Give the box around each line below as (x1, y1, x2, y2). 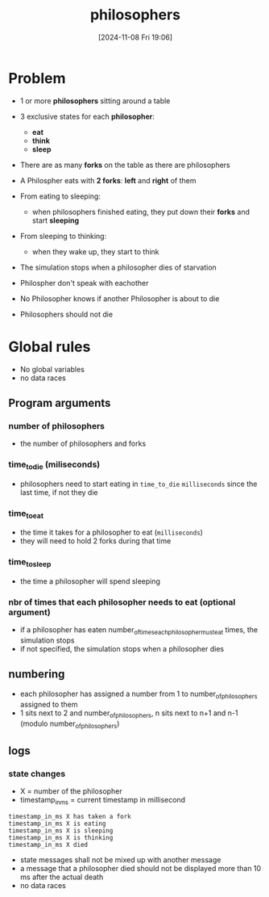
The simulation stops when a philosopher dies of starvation (19, 262, 217, 272)
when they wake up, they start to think (31, 246, 159, 256)
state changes (8, 768, 66, 779)
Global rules (8, 337, 91, 356)
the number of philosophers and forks (19, 438, 147, 449)
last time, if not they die (19, 487, 98, 497)
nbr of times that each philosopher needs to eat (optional (8, 596, 236, 607)
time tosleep (8, 556, 52, 569)
